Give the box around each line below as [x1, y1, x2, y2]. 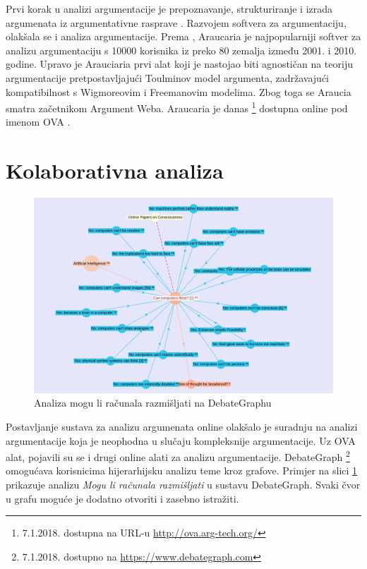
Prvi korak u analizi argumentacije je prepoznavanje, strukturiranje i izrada [6, 1, 333, 16]
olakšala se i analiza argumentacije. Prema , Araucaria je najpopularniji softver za [6, 29, 361, 44]
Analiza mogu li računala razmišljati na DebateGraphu [34, 395, 272, 410]
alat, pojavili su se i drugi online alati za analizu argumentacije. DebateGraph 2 [6, 448, 350, 464]
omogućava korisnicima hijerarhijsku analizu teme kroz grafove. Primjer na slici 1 [6, 463, 358, 478]
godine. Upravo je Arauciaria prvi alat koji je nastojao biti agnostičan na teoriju [6, 56, 353, 71]
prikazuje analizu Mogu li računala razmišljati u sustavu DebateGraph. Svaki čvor [6, 477, 361, 491]
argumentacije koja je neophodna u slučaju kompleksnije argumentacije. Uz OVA [6, 433, 356, 448]
